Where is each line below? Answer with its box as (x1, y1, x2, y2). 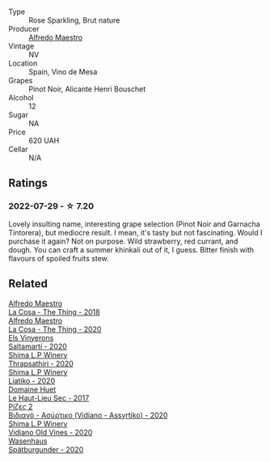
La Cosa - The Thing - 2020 (8, 324, 102, 334)
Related (8, 277, 49, 290)
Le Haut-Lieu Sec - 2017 (8, 392, 90, 403)
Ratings (8, 176, 49, 190)
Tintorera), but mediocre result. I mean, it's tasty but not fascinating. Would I (8, 227, 263, 237)
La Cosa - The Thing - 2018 (8, 307, 100, 316)
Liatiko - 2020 (8, 375, 55, 385)
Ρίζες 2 (8, 401, 33, 411)
